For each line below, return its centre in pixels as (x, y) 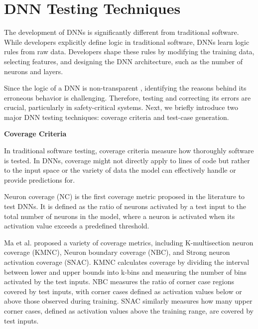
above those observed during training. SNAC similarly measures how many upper (128, 301)
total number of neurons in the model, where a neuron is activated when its (120, 216)
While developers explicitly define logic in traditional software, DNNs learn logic (127, 42)
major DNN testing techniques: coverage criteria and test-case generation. (117, 117)
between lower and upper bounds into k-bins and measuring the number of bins (126, 272)
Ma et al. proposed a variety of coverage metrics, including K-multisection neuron (129, 242)
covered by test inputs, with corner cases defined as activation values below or (123, 291)
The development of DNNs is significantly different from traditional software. (122, 32)
